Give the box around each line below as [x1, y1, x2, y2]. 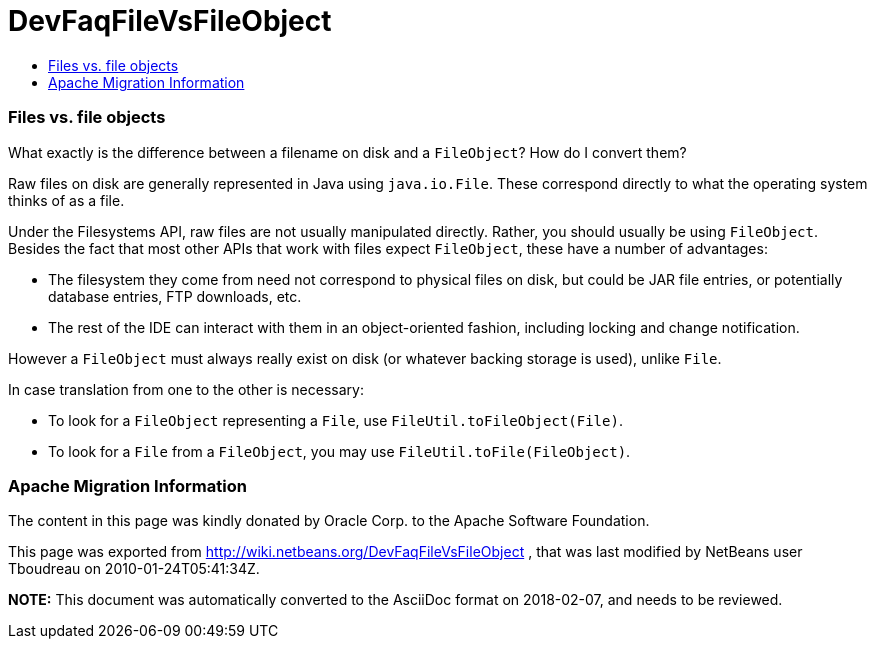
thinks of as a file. [8, 191, 125, 209]
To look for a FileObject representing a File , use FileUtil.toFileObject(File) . [48, 411, 623, 429]
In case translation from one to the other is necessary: [8, 380, 364, 398]
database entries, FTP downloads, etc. [48, 287, 302, 305]
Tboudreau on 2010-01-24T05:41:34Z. [8, 560, 260, 578]
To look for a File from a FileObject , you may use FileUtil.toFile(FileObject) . [48, 442, 631, 460]
